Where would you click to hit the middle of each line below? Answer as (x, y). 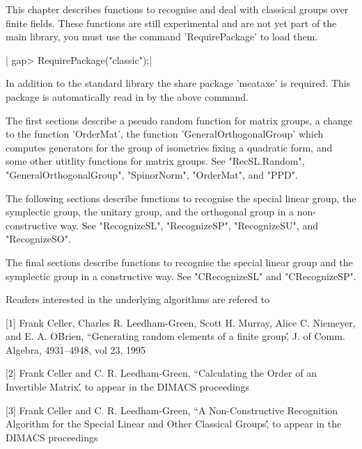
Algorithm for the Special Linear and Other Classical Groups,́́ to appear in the (174, 424)
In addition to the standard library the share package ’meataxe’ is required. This (178, 83)
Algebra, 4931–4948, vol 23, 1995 (76, 349)
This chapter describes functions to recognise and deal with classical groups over (177, 9)
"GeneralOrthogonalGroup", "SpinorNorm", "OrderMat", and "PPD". (152, 174)
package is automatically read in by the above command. (127, 96)
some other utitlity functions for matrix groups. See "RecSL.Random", (155, 161)
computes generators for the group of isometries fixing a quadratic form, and (169, 147)
